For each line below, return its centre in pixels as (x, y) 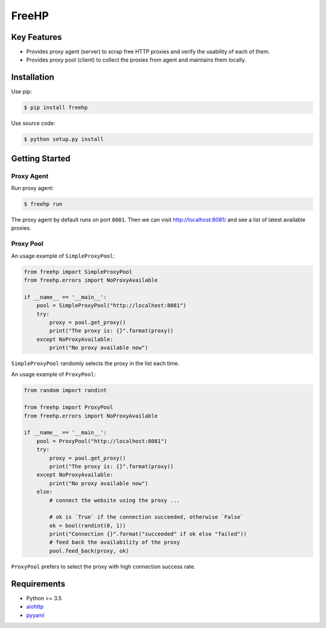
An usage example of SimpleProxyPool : (63, 256)
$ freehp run (43, 204)
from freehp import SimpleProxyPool (78, 272)
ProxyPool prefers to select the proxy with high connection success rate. (103, 566)
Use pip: (22, 92)
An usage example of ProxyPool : (53, 375)
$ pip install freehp (56, 108)
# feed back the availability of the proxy (115, 542)
